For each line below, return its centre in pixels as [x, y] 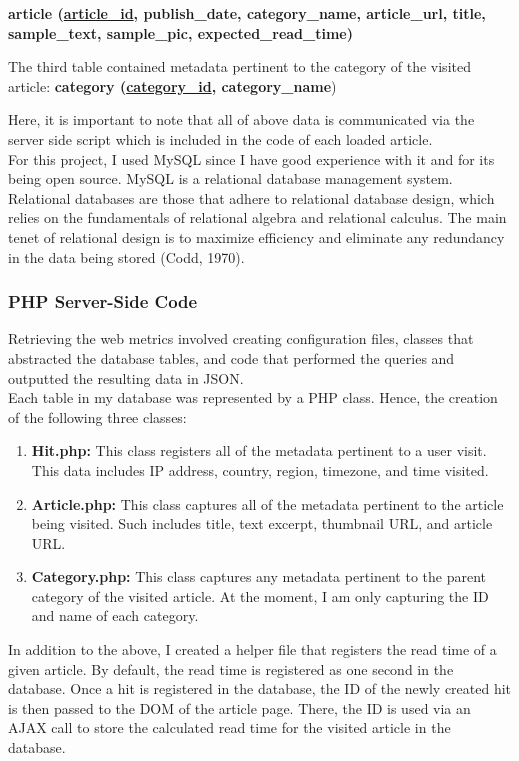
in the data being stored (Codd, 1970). [126, 256]
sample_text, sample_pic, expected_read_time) [180, 32]
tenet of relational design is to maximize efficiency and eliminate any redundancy [256, 236]
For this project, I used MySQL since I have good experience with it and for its [251, 158]
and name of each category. [115, 615]
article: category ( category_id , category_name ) [172, 85]
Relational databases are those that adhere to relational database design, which [251, 197]
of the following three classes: [97, 416]
